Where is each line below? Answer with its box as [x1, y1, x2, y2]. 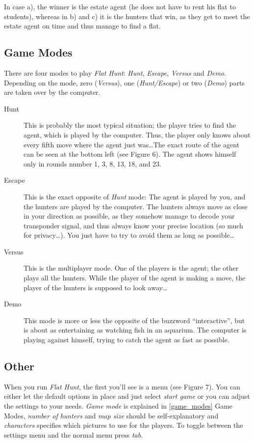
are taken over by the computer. [4, 87, 101, 97]
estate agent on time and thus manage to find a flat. [4, 21, 161, 31]
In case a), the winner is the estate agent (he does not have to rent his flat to [4, 1, 236, 11]
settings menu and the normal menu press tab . [4, 429, 143, 440]
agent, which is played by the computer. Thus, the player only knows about [24, 129, 251, 139]
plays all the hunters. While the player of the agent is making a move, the [24, 273, 246, 283]
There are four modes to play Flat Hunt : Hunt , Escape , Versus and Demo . [4, 67, 226, 78]
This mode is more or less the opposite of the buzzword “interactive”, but [24, 315, 245, 325]
